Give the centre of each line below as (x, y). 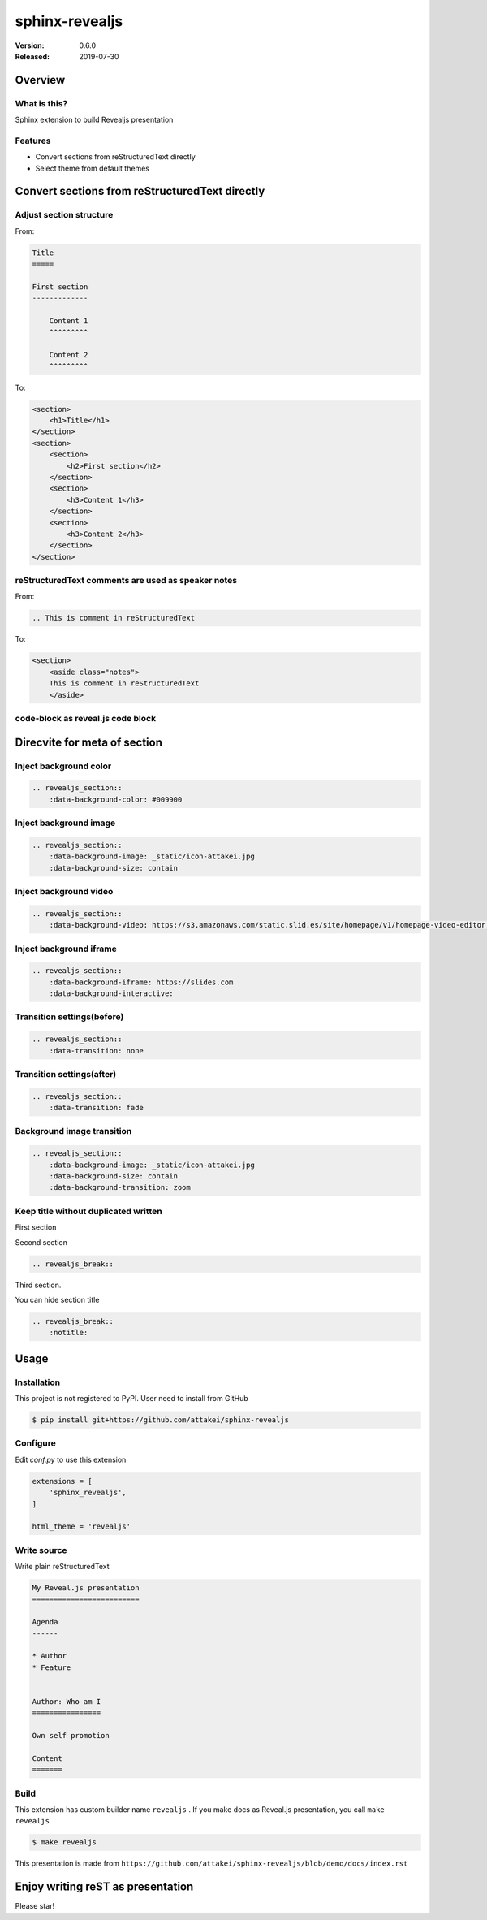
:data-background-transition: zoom (120, 1187)
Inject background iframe (66, 949)
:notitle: (69, 1333)
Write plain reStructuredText (62, 1567)
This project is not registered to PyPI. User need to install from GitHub (132, 1399)
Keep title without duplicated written (88, 1211)
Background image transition (73, 1131)
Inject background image (65, 823)
